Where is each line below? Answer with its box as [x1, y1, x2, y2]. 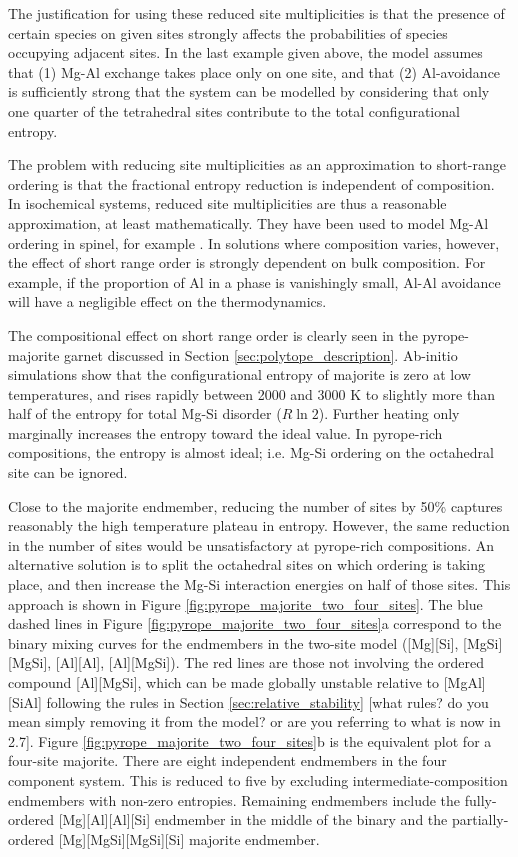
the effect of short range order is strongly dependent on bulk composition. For [8, 252, 486, 273]
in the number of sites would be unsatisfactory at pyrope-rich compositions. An [8, 534, 494, 555]
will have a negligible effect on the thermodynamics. [8, 291, 327, 312]
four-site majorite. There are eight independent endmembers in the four [8, 750, 447, 771]
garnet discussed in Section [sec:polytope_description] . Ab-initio [64, 344, 458, 365]
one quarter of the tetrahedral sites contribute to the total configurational [8, 100, 460, 121]
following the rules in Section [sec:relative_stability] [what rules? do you [46, 691, 489, 712]
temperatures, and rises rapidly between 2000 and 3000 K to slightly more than [8, 383, 496, 404]
